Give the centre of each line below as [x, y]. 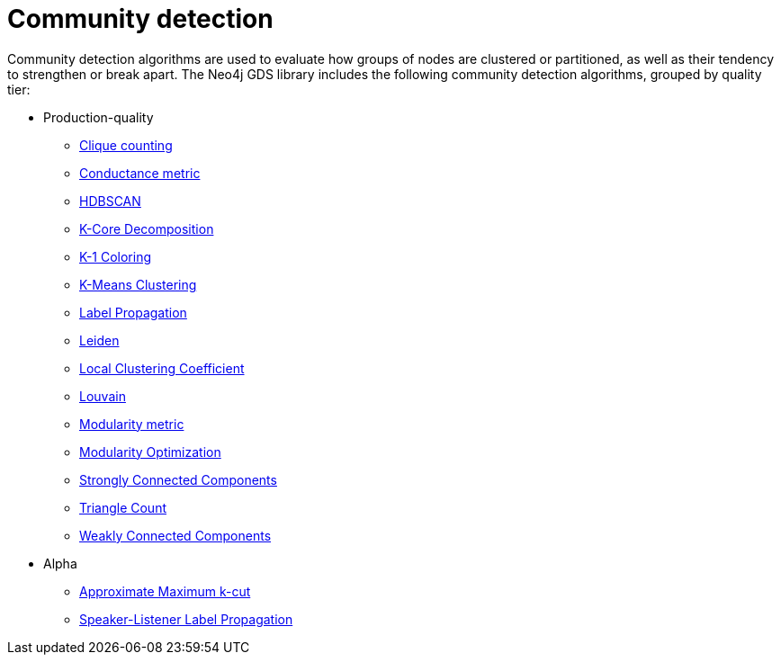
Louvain [103, 396]
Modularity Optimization [150, 452]
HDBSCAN [110, 201]
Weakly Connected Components [175, 535]
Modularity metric [132, 424]
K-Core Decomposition [147, 228]
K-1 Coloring [116, 256]
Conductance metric [140, 173]
